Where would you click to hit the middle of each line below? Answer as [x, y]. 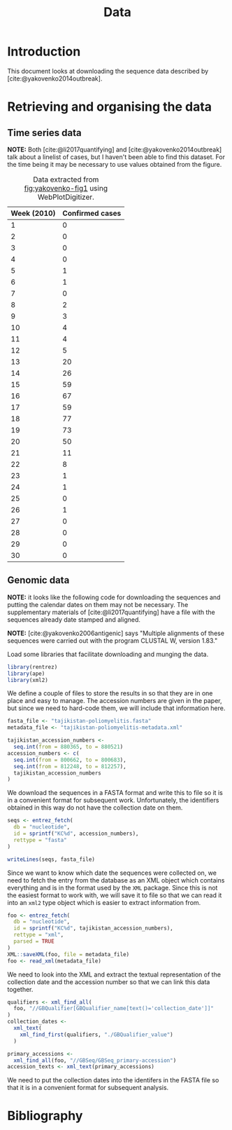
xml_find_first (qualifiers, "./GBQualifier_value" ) [96, 1035]
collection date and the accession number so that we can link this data [109, 981]
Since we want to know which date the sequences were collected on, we [112, 873]
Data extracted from [66, 179]
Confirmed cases [92, 213]
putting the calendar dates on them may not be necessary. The [98, 604]
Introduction [44, 52]
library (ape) [26, 674]
